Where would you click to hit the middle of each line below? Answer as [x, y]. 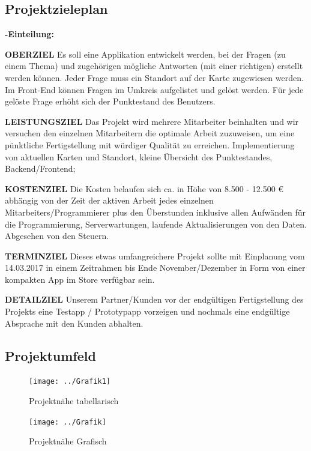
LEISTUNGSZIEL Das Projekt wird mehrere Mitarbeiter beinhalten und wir [152, 121]
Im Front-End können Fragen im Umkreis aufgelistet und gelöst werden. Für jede [154, 89]
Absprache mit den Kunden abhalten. [74, 323]
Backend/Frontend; [40, 168]
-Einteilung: [29, 34]
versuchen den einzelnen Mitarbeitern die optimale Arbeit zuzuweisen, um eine [150, 133]
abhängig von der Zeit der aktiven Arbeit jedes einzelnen [109, 200]
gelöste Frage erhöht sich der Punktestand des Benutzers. [110, 101]
